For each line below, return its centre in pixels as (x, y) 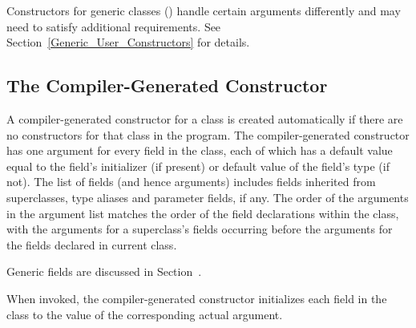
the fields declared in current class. (92, 244)
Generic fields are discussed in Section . (104, 271)
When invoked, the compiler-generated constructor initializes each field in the (197, 298)
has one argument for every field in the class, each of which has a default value (200, 150)
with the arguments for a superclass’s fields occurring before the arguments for (200, 229)
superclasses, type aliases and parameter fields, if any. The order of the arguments (208, 197)
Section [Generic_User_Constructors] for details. (128, 42)
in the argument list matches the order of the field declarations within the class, (203, 213)
